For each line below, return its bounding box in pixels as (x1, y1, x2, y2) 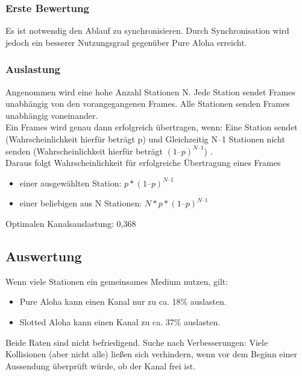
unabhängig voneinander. (5, 109, 98, 121)
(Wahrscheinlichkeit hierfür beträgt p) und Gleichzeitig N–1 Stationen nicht (5, 133, 285, 145)
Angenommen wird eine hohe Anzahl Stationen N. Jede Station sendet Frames (5, 85, 295, 98)
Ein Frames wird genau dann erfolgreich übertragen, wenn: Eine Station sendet (5, 121, 298, 133)
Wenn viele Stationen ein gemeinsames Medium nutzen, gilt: (5, 275, 228, 287)
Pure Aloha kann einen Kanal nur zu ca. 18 (19, 295, 181, 308)
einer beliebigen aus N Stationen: (19, 197, 142, 209)
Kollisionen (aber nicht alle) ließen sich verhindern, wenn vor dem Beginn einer (5, 348, 297, 360)
